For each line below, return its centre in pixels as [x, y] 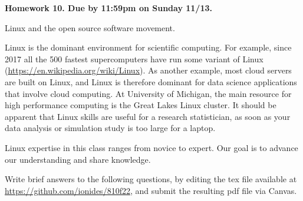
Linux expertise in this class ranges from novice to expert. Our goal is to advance [151, 147]
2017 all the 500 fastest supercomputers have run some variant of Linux [134, 58]
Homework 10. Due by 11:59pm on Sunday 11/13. [108, 8]
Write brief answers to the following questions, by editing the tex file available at [151, 179]
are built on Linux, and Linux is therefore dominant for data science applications [151, 81]
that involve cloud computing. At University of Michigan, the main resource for [148, 93]
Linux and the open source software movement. [90, 27]
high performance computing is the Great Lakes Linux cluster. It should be [141, 105]
